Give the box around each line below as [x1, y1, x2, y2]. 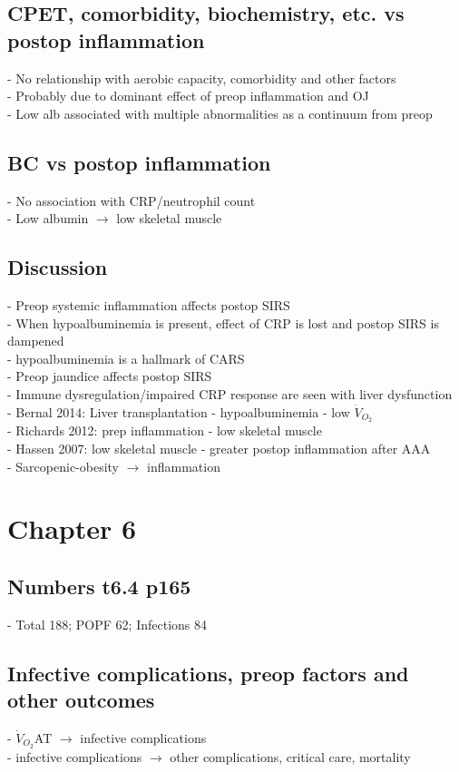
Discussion [7, 253, 108, 281]
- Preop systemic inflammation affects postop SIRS [7, 295, 290, 314]
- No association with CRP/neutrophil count [7, 191, 256, 210]
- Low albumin [7, 209, 89, 228]
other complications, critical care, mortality [170, 747, 411, 766]
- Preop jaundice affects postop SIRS [7, 366, 212, 386]
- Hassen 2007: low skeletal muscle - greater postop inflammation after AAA [7, 438, 431, 457]
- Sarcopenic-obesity [7, 456, 120, 475]
